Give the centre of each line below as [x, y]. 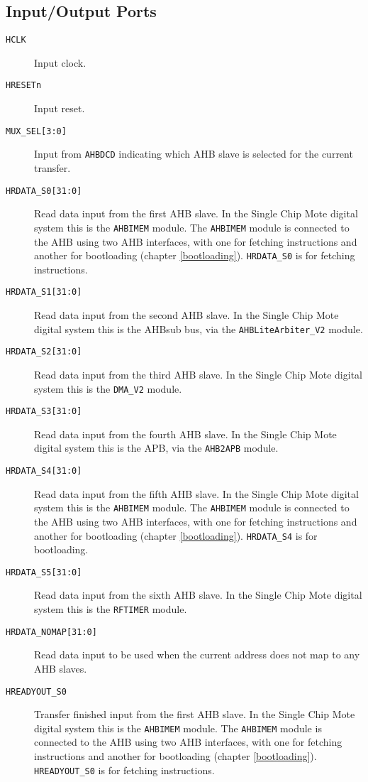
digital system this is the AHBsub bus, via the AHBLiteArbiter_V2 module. [199, 328]
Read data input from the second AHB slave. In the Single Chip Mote [186, 315]
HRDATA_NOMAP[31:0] [51, 632]
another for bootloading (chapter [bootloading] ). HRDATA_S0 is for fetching [195, 255]
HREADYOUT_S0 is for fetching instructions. [124, 770]
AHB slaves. [61, 668]
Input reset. [60, 108]
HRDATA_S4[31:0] [44, 471]
